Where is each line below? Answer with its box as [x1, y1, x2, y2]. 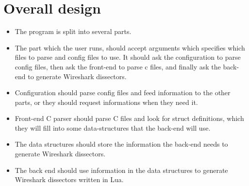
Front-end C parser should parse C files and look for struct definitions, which [15, 113, 244, 123]
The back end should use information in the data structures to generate [15, 165, 228, 175]
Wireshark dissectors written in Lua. [15, 174, 124, 185]
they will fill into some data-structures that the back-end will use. [15, 122, 211, 133]
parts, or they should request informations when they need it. [15, 97, 198, 107]
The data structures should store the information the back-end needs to [15, 139, 228, 149]
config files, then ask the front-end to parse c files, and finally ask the [15, 61, 221, 71]
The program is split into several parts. [15, 26, 132, 36]
